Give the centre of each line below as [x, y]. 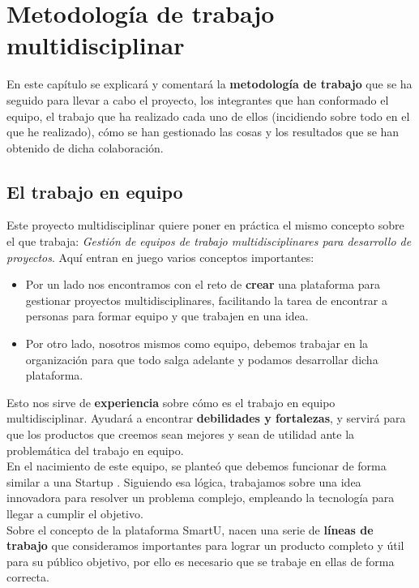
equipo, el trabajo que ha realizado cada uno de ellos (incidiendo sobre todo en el [208, 116]
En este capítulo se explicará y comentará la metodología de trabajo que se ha [209, 84]
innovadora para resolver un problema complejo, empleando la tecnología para [201, 498]
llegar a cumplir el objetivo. [75, 513]
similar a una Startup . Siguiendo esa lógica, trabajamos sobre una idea [184, 481]
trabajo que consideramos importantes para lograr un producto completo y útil [205, 545]
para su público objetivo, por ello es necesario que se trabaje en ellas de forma [201, 561]
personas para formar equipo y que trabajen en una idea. [167, 316]
